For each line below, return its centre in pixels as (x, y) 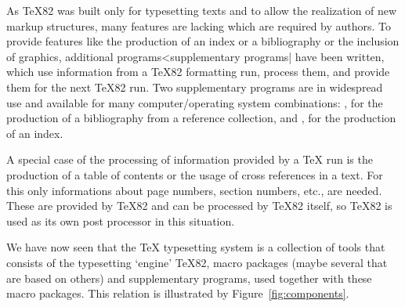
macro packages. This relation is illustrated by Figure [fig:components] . (178, 293)
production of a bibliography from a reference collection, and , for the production (201, 118)
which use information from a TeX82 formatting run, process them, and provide (198, 72)
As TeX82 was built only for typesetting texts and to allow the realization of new (202, 10)
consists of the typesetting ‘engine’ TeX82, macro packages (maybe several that (197, 262)
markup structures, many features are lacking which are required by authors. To (199, 25)
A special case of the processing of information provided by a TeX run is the (190, 159)
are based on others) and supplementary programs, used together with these (189, 278)
